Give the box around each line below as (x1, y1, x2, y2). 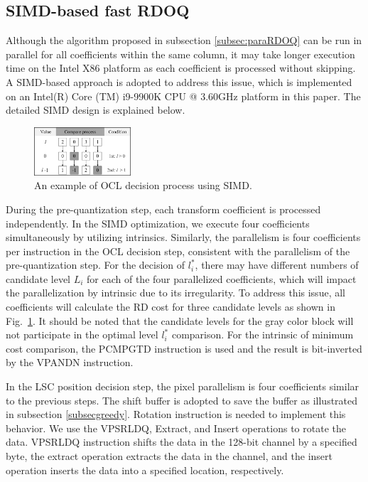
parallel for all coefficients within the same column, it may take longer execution (6, 46, 355, 61)
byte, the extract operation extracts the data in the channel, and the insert (6, 449, 332, 463)
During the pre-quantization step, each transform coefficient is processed (6, 201, 321, 216)
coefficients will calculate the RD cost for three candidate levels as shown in (6, 299, 335, 314)
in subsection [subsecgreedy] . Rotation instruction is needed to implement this (6, 407, 346, 422)
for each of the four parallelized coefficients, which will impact (87, 271, 357, 286)
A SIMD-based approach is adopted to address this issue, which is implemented (6, 74, 352, 89)
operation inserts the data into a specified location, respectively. (6, 462, 284, 477)
